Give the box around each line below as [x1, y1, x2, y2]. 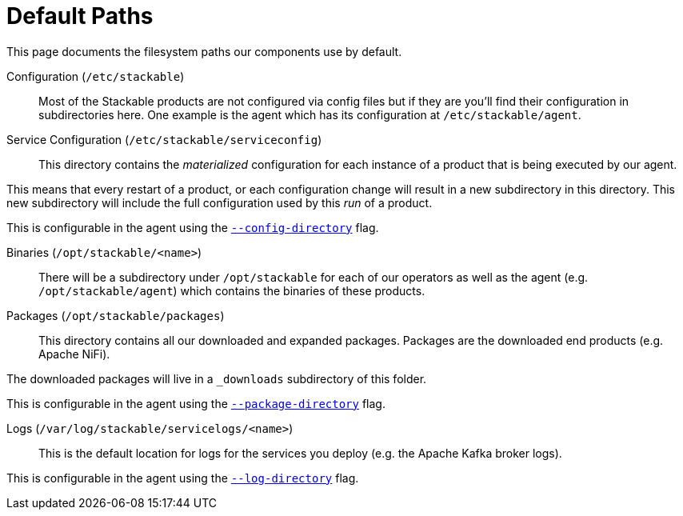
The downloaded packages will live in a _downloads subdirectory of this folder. [6, 371, 427, 386]
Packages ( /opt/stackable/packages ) [6, 308, 225, 322]
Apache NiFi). [38, 346, 110, 361]
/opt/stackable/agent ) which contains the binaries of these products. [38, 283, 425, 298]
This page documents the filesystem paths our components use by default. [6, 44, 402, 58]
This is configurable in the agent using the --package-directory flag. [6, 396, 385, 410]
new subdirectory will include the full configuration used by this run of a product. [6, 195, 433, 210]
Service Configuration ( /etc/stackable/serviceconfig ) [6, 132, 322, 146]
